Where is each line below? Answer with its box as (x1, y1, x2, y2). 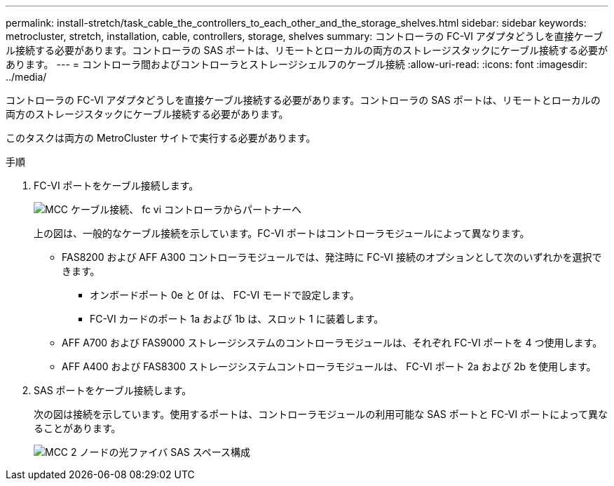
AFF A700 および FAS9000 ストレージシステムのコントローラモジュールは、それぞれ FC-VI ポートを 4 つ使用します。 (62, 337, 603, 349)
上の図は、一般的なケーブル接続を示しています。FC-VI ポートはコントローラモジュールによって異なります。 (34, 227, 530, 239)
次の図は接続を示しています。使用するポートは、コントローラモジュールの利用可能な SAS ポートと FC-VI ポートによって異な (34, 408, 608, 420)
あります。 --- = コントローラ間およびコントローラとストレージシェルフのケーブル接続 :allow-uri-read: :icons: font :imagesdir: (6, 58, 588, 70)
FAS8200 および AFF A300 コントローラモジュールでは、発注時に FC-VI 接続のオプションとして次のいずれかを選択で (62, 251, 602, 263)
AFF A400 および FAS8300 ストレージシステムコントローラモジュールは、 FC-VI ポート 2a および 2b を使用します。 (62, 360, 596, 372)
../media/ (6, 71, 47, 83)
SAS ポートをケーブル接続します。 (34, 384, 192, 396)
